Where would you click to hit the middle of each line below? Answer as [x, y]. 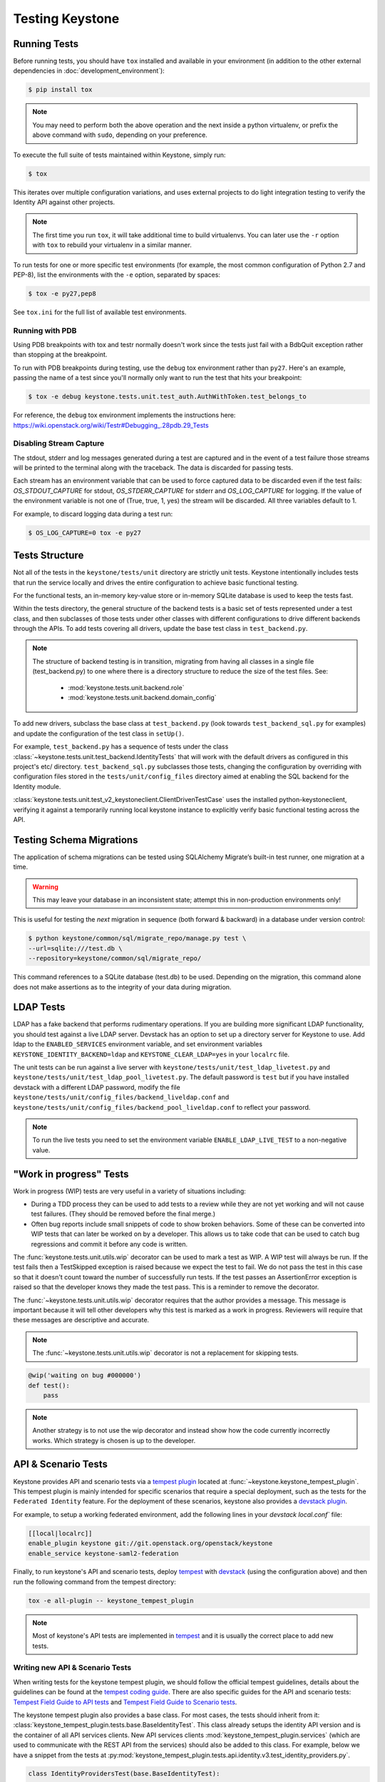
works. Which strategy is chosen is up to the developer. [114, 1441]
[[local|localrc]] [60, 1533]
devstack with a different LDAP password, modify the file [97, 1087]
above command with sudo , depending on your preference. [120, 135]
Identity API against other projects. [64, 202]
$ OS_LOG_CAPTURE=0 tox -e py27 [85, 532]
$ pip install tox [60, 90]
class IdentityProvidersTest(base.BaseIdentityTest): [124, 1774]
